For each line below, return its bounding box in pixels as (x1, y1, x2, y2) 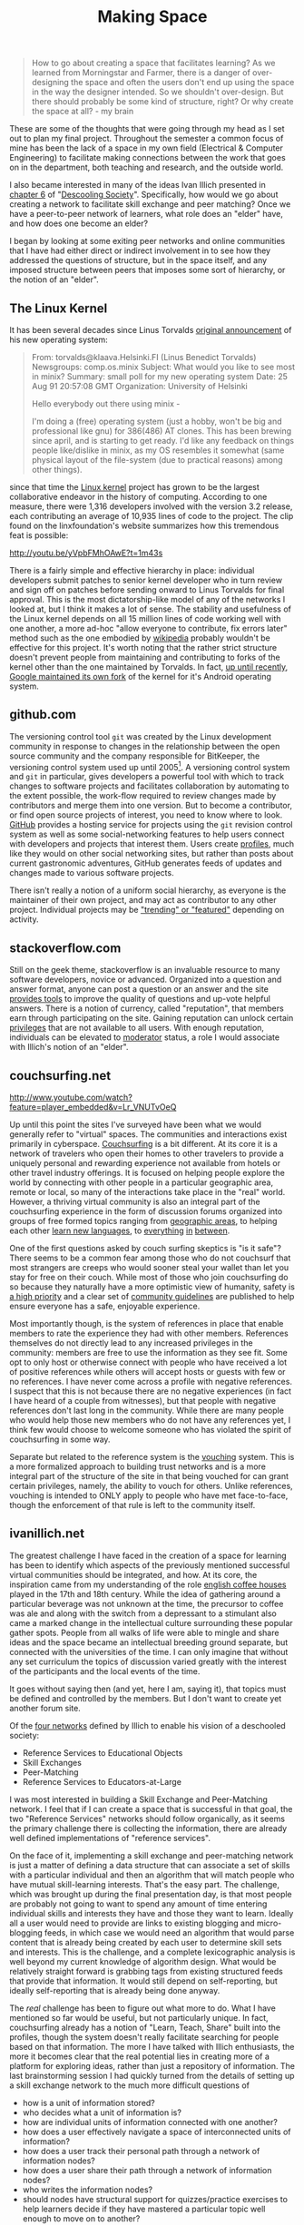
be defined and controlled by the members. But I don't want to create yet (9, 1692, 282, 1703)
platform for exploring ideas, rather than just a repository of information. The (9, 2060, 296, 2071)
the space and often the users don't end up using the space (71, 77, 295, 88)
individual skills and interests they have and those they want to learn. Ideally (9, 1907, 294, 1918)
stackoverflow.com (9, 940, 122, 956)
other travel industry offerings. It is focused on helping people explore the (9, 1168, 286, 1179)
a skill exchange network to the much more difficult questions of (9, 2080, 250, 2091)
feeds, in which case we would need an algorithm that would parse (44, 1926, 295, 1938)
